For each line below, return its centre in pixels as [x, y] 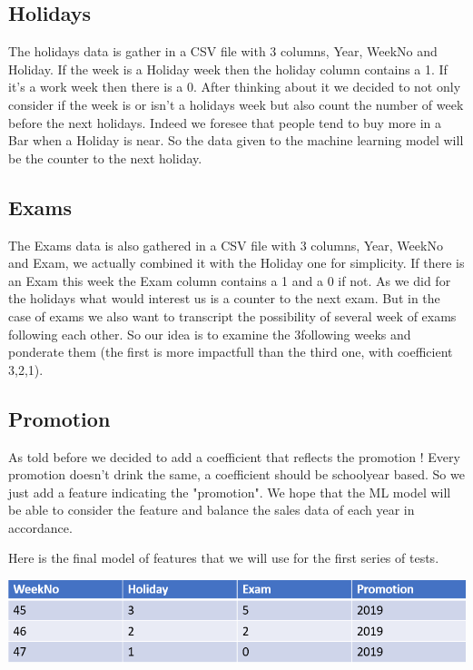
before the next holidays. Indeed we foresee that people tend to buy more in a [225, 122]
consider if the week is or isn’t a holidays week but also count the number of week [236, 104]
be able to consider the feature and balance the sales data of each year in [212, 510]
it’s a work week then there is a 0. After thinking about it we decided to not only [235, 87]
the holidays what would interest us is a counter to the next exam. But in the [224, 298]
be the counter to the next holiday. [105, 158]
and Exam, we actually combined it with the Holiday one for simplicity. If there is [236, 263]
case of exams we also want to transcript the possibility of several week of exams [232, 315]
